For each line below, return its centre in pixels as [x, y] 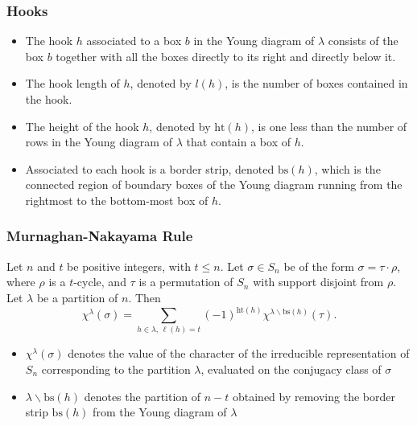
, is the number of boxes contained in [316, 83]
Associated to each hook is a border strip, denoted [150, 168]
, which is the [347, 168]
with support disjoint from [318, 282]
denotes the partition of [142, 396]
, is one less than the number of [329, 126]
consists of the [363, 41]
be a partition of [77, 297]
